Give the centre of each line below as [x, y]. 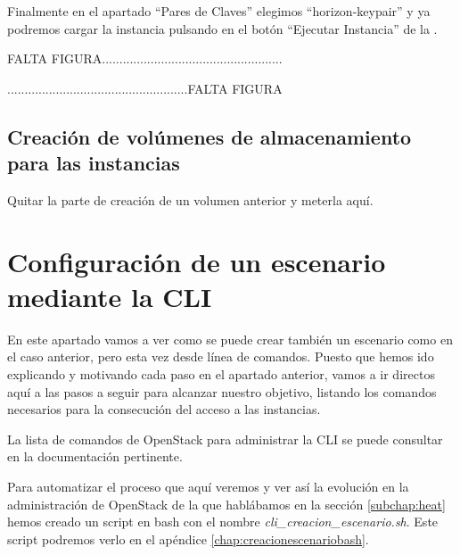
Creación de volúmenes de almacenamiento [209, 136]
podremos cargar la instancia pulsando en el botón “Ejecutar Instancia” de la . [222, 28]
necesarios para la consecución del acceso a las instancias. [164, 409]
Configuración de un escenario [197, 261]
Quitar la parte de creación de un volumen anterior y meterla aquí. [190, 199]
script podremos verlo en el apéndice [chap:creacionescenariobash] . [188, 538]
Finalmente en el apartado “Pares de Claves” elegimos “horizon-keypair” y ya [219, 11]
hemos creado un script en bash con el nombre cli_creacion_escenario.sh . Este [223, 522]
